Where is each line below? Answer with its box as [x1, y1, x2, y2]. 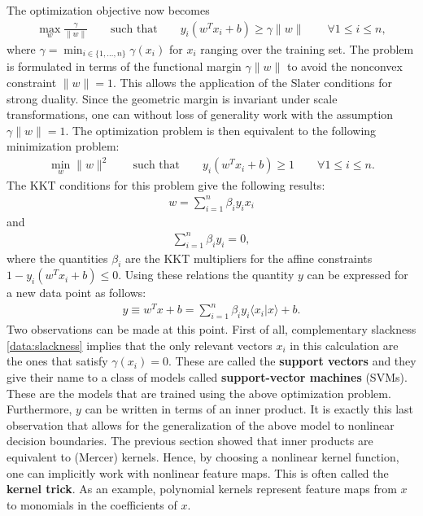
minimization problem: [7, 138, 120, 155]
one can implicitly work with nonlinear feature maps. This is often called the [7, 464, 389, 481]
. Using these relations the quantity [118, 266, 294, 283]
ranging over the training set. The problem [200, 40, 414, 57]
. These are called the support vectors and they [168, 352, 416, 370]
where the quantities [7, 249, 108, 266]
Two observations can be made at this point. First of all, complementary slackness [7, 321, 416, 338]
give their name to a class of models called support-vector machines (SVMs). [7, 369, 408, 386]
